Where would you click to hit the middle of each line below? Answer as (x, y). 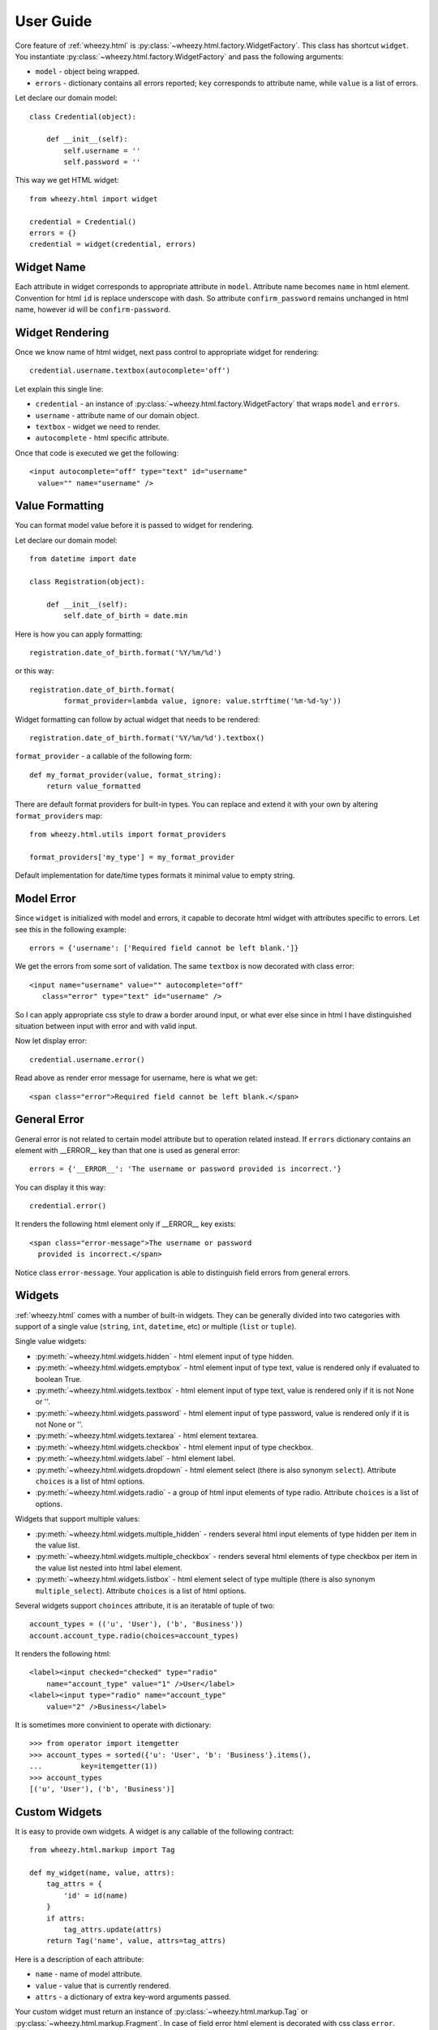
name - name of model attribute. (89, 1974)
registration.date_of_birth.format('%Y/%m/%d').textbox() (147, 738)
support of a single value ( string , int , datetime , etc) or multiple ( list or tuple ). (156, 1326)
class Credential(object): (83, 117)
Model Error (45, 898)
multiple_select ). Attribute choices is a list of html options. (141, 1591)
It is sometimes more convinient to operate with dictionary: (113, 1725)
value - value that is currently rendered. (103, 1985)
